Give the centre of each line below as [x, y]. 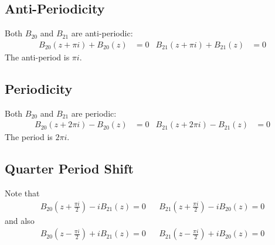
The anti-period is [37, 57]
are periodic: [94, 113]
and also [20, 220]
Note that [22, 193]
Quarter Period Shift [69, 169]
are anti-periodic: [102, 33]
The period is [29, 137]
